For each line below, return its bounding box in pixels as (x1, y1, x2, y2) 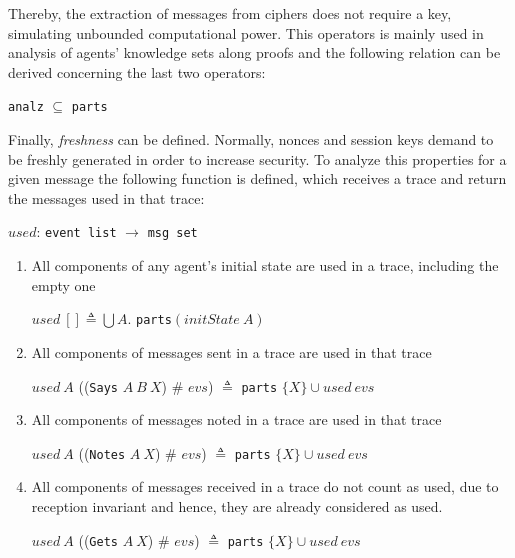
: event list (36, 221, 117, 242)
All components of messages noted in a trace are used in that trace (31, 409, 442, 430)
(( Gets (78, 529, 118, 550)
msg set (147, 226, 198, 241)
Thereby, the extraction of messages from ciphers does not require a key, (8, 3, 452, 23)
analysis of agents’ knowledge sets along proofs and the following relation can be (8, 42, 501, 63)
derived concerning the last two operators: (8, 61, 266, 82)
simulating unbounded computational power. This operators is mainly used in (8, 22, 484, 43)
